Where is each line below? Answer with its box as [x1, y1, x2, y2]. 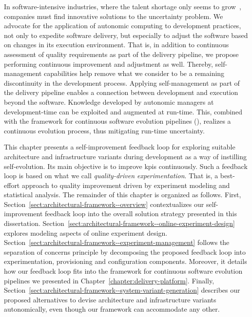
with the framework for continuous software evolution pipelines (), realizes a [4, 116, 231, 126]
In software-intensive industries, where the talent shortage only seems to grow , [4, 1, 241, 11]
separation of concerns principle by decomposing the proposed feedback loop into [4, 246, 246, 257]
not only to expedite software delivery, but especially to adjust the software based [4, 30, 248, 40]
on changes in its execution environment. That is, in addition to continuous [4, 39, 229, 50]
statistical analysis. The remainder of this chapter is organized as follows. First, [4, 189, 241, 200]
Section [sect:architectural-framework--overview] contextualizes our [4, 199, 204, 209]
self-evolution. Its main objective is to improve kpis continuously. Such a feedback [4, 161, 248, 171]
